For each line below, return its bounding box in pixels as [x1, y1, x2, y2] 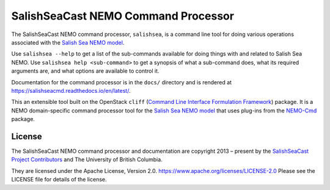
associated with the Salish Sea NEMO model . [11, 38, 125, 46]
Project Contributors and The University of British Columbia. [11, 156, 163, 163]
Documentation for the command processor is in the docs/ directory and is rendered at [11, 78, 232, 86]
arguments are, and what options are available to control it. [11, 67, 159, 75]
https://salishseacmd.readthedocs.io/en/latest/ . [11, 87, 131, 94]
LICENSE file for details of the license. [11, 176, 107, 183]
